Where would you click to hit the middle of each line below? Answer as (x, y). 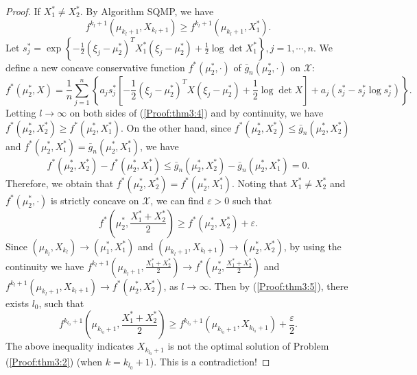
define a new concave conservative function (95, 67)
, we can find (177, 200)
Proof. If (23, 11)
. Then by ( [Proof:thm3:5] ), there (278, 286)
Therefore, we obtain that (60, 183)
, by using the (312, 246)
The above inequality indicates (70, 346)
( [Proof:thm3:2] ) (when (54, 361)
